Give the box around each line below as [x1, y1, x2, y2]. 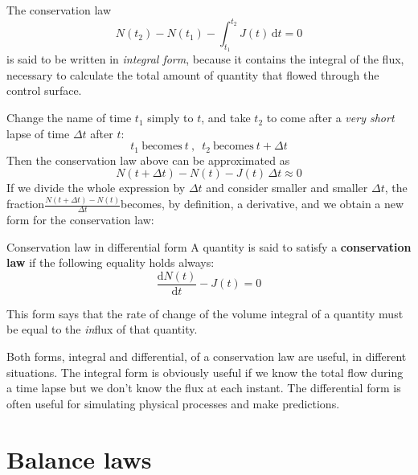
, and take [201, 109, 251, 126]
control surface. [6, 82, 82, 99]
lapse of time [6, 125, 70, 141]
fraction [6, 195, 45, 212]
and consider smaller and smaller [206, 179, 368, 196]
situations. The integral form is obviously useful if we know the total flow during [6, 363, 404, 380]
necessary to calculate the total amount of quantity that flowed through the [6, 66, 379, 83]
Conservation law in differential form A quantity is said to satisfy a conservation [6, 238, 412, 255]
